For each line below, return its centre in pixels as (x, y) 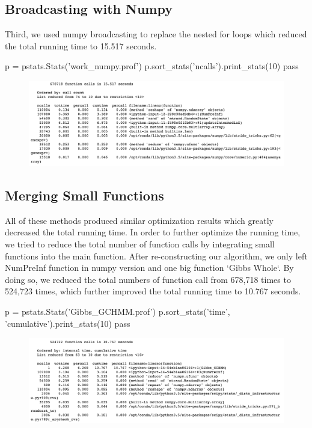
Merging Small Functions (84, 195)
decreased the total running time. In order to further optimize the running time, (153, 232)
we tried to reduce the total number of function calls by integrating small (140, 243)
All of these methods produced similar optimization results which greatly (139, 220)
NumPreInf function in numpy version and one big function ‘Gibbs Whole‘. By (149, 268)
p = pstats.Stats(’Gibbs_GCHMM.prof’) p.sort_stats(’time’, (118, 311)
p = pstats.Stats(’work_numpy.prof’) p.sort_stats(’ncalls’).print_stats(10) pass (152, 66)
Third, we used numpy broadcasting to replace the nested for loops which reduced (156, 34)
